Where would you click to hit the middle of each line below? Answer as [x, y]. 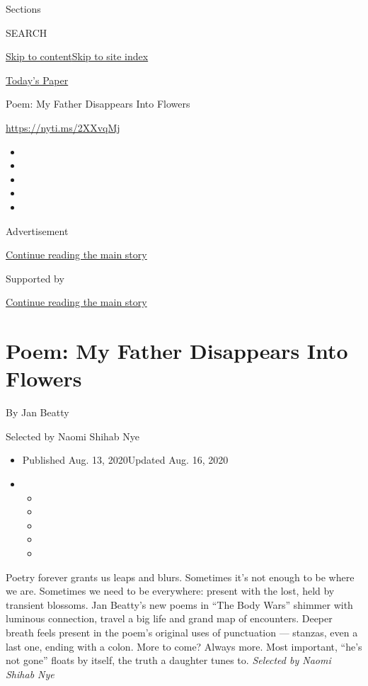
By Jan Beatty [38, 412]
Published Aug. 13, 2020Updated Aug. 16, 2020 [125, 460]
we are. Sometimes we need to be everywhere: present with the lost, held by [170, 591]
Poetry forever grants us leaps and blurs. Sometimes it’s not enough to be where [180, 577]
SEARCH [27, 32]
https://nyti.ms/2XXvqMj [63, 127]
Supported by [35, 278]
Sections [23, 8]
